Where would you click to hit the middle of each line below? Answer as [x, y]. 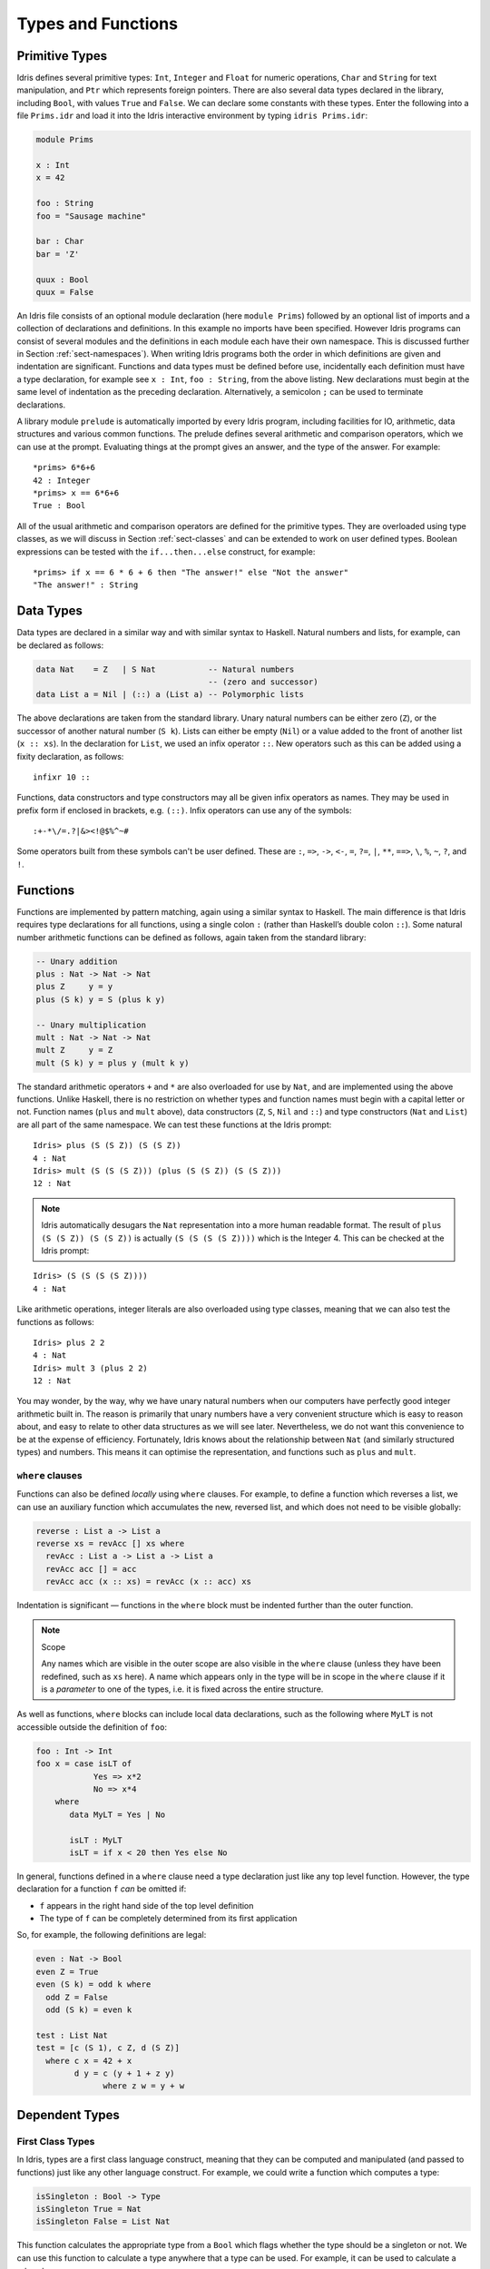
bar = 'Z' [58, 254]
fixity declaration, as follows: [70, 756]
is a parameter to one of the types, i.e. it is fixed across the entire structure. [182, 1689]
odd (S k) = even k [89, 2010]
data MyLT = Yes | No [118, 1814]
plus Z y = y [74, 987]
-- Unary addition [77, 961]
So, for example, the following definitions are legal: [112, 1935]
